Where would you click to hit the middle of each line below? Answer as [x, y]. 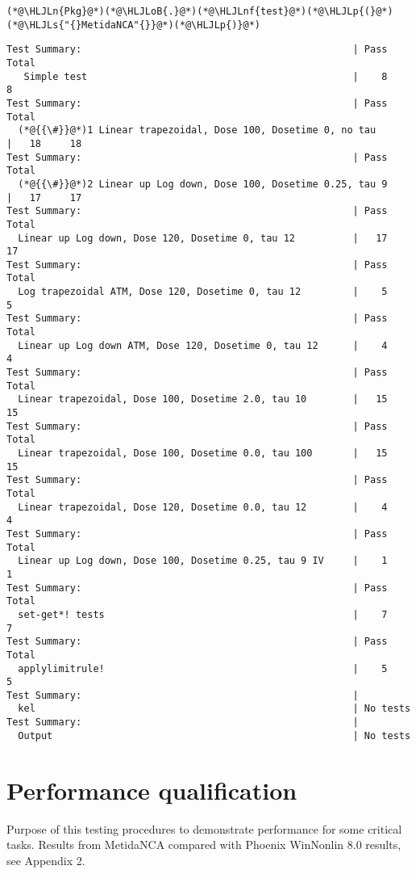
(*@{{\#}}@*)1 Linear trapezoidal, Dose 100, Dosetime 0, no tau [197, 130]
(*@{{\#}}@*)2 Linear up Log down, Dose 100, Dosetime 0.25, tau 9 [203, 184]
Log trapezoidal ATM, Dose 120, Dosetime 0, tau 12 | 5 [203, 292]
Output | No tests [214, 735]
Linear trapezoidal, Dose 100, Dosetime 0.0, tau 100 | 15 [203, 453]
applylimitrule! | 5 [203, 668]
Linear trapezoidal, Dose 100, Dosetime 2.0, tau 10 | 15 [203, 399]
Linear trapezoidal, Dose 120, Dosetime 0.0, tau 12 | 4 [203, 507]
